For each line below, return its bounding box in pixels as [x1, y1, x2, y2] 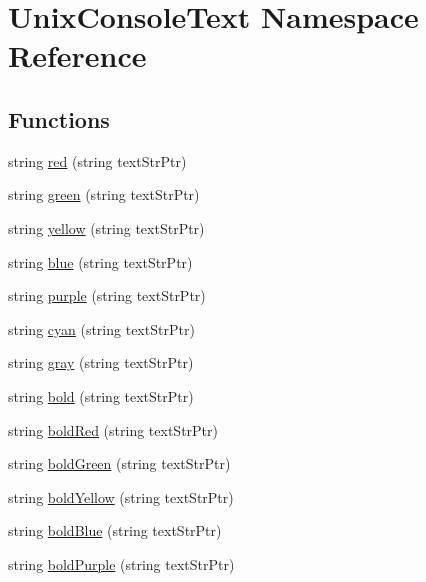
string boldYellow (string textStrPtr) [8, 486, 234, 507]
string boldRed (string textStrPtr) [8, 419, 218, 440]
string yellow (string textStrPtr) [8, 217, 205, 238]
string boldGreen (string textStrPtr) [8, 453, 231, 474]
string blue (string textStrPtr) [8, 251, 193, 272]
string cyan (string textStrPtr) [8, 318, 195, 339]
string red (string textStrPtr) [8, 150, 187, 171]
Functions [8, 103, 110, 134]
